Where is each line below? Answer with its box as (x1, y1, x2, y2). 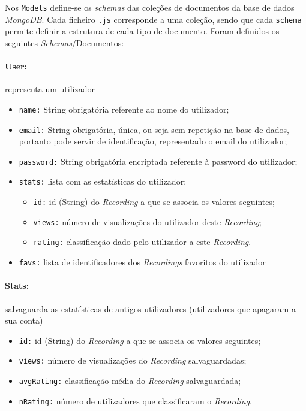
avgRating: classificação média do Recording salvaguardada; (19, 374, 241, 387)
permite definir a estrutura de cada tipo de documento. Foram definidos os (5, 25, 280, 37)
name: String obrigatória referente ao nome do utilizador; (19, 102, 229, 115)
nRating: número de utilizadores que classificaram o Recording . (19, 394, 252, 407)
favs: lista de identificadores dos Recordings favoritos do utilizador (19, 256, 266, 268)
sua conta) (5, 314, 43, 327)
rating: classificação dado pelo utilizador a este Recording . (33, 235, 251, 248)
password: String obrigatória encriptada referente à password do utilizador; (19, 155, 298, 167)
